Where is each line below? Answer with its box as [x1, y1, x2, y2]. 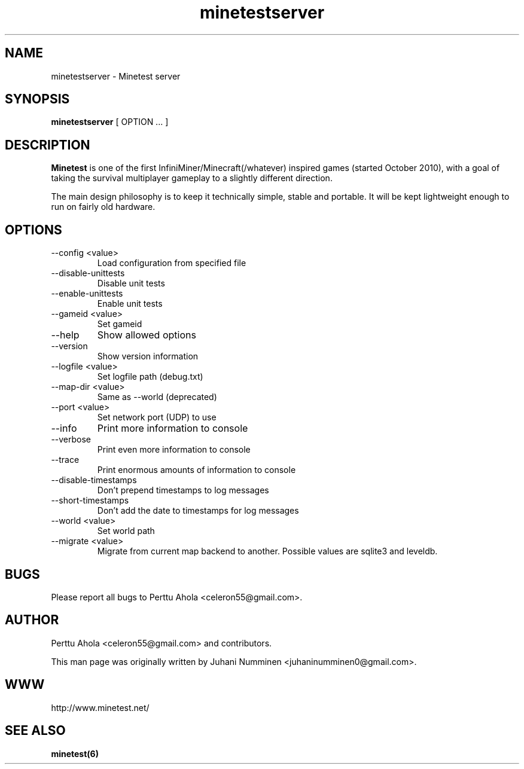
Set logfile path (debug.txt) [97, 371, 203, 382]
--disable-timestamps [51, 475, 137, 486]
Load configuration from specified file [97, 258, 246, 268]
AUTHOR [5, 612, 59, 628]
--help [51, 329, 80, 341]
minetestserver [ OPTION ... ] [51, 117, 169, 127]
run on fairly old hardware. [51, 202, 156, 212]
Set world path [97, 526, 155, 536]
